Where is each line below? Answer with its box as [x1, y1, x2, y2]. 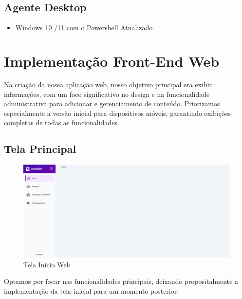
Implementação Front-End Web [4, 51, 220, 71]
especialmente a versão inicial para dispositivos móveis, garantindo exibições [4, 108, 231, 118]
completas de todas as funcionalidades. [4, 117, 119, 128]
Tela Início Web [23, 260, 71, 270]
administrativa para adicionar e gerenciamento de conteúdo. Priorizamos [4, 98, 220, 109]
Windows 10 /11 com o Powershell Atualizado [15, 22, 153, 33]
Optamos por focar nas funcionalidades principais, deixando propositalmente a [4, 276, 238, 286]
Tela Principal [4, 141, 76, 156]
